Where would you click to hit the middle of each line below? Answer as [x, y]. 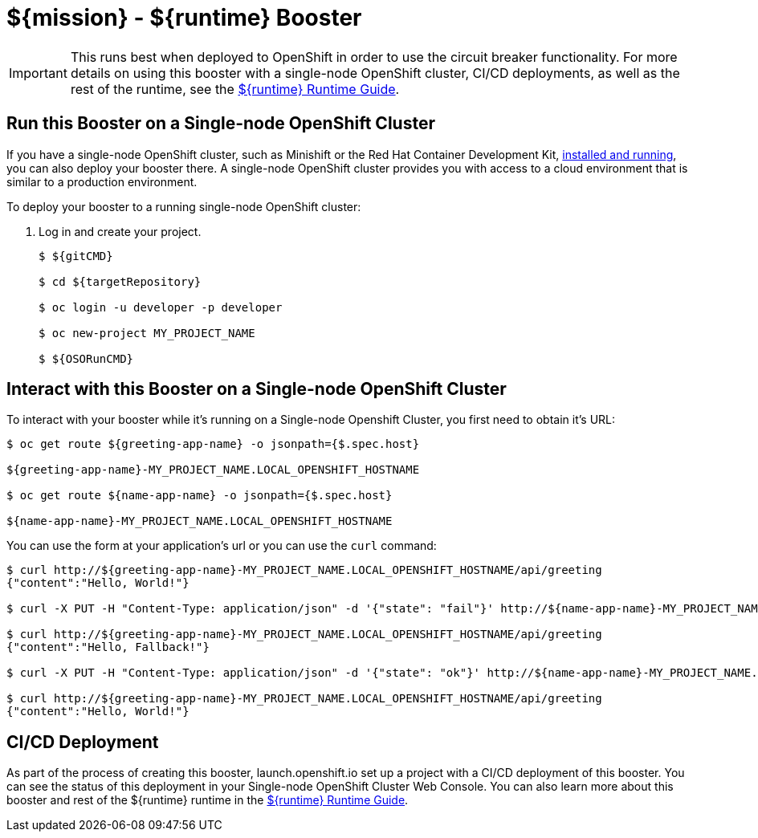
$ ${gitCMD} [76, 256]
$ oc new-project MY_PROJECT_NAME [147, 333]
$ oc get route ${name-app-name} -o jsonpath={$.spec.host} [200, 496]
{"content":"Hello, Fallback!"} [108, 647]
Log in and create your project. [120, 231]
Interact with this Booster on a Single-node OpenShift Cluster [257, 389]
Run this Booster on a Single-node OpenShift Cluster [221, 124]
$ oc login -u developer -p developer [161, 307]
